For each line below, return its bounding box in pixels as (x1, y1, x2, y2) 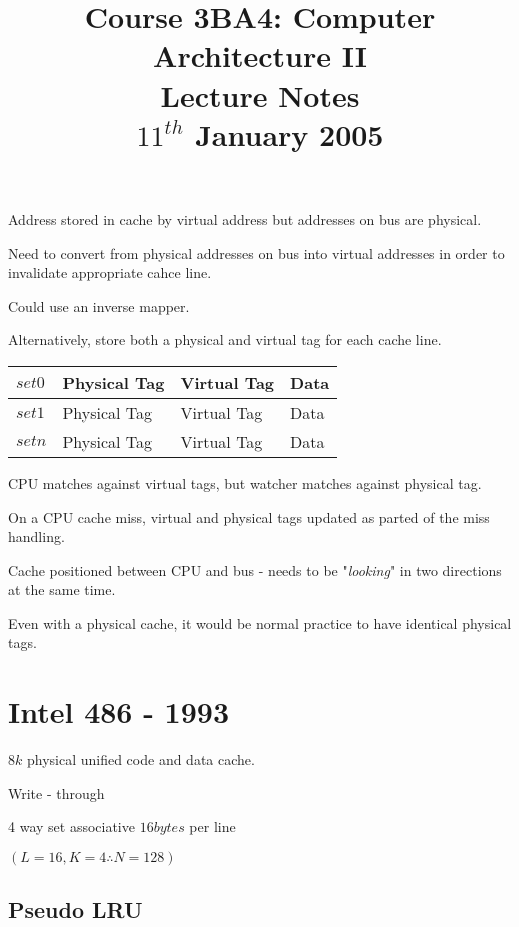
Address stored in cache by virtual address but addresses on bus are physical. (8, 208, 482, 229)
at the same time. (8, 579, 116, 600)
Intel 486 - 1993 (8, 691, 230, 732)
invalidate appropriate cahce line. (8, 262, 212, 283)
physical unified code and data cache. (26, 749, 255, 770)
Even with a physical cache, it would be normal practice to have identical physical (8, 612, 512, 633)
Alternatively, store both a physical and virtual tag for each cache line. (8, 329, 442, 350)
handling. (8, 526, 65, 547)
